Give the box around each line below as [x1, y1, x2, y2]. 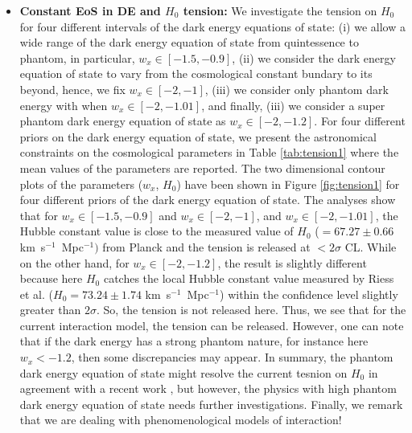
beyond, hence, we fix [19, 80, 126, 97]
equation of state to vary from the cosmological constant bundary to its [19, 65, 373, 82]
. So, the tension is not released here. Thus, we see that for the [97, 301, 406, 318]
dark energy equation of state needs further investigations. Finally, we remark [19, 395, 403, 412]
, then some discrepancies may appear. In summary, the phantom [71, 349, 393, 366]
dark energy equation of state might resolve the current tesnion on [19, 364, 348, 381]
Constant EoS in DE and [19, 2, 161, 18]
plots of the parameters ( [19, 175, 143, 192]
